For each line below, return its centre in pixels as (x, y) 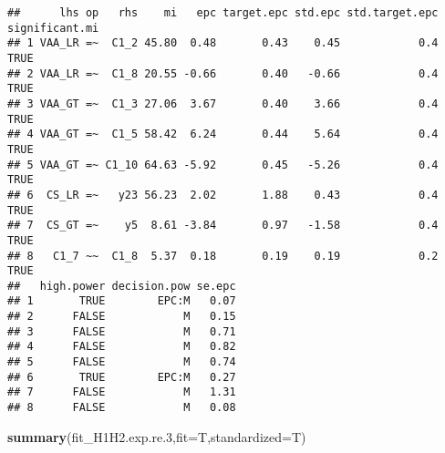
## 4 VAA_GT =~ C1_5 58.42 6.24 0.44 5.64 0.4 (223, 134)
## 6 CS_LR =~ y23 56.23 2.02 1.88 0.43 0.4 (223, 195)
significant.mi (53, 28)
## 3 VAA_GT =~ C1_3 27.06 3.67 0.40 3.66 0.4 (223, 103)
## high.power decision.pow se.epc (122, 286)
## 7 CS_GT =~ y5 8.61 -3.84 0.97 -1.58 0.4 (223, 226)
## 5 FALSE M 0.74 (122, 362)
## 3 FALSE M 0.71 (122, 331)
